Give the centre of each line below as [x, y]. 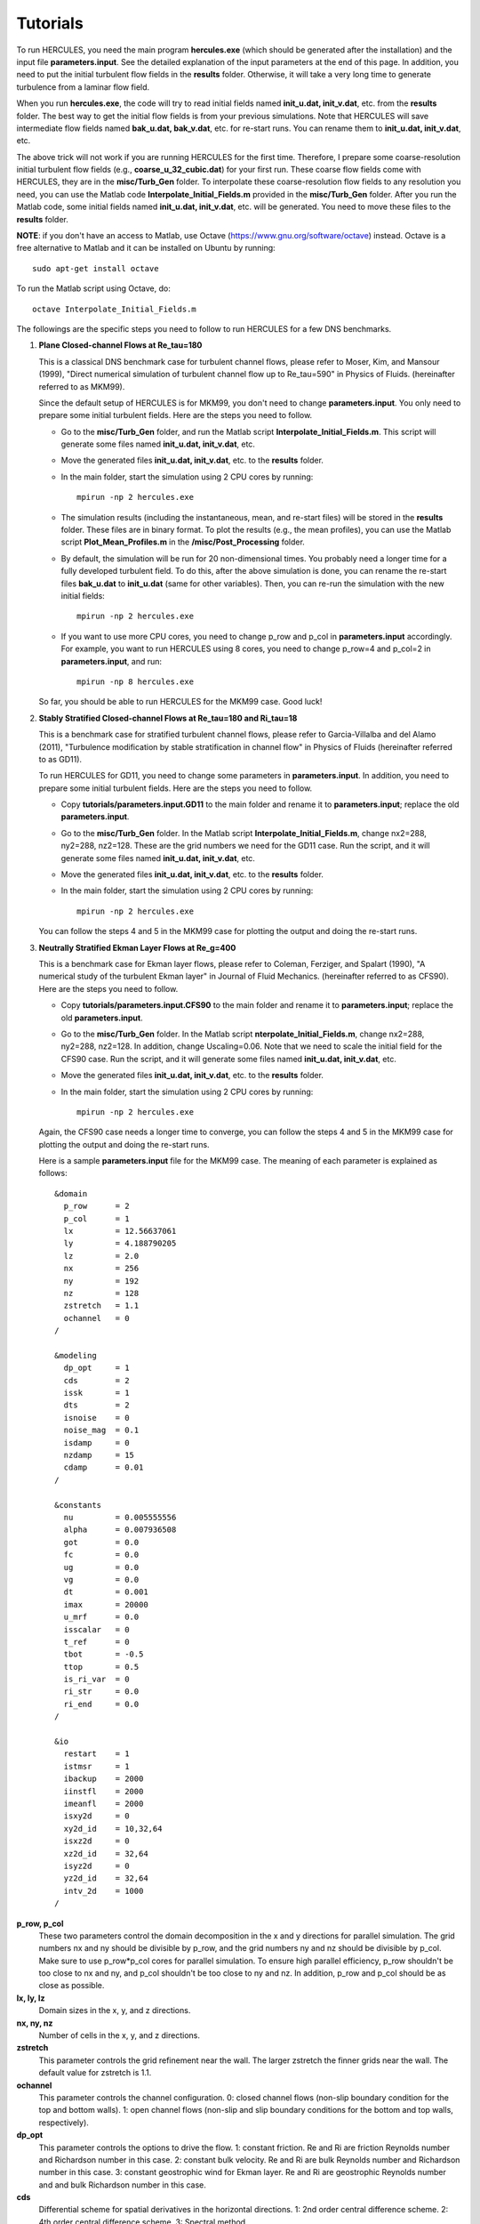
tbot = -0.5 [104, 1654]
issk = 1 [96, 1393]
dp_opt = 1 [96, 1368]
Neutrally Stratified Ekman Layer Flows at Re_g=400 [137, 947]
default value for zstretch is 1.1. [95, 2073]
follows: [53, 1173]
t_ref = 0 [96, 1642]
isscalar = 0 [96, 1629]
